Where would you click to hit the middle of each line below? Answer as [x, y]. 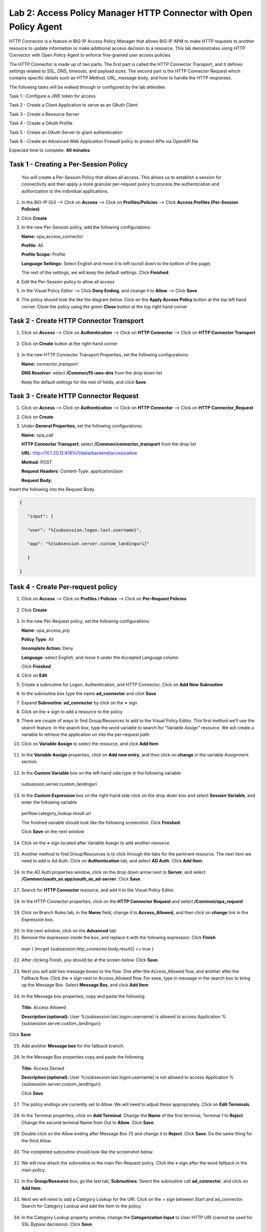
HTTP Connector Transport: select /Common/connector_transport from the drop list [109, 444]
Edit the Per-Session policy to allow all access [68, 281]
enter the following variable [49, 802]
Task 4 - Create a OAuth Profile [41, 123]
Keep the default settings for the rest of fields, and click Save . [84, 382]
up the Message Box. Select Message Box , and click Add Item [85, 985]
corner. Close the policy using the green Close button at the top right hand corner [104, 307]
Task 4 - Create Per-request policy [63, 587]
